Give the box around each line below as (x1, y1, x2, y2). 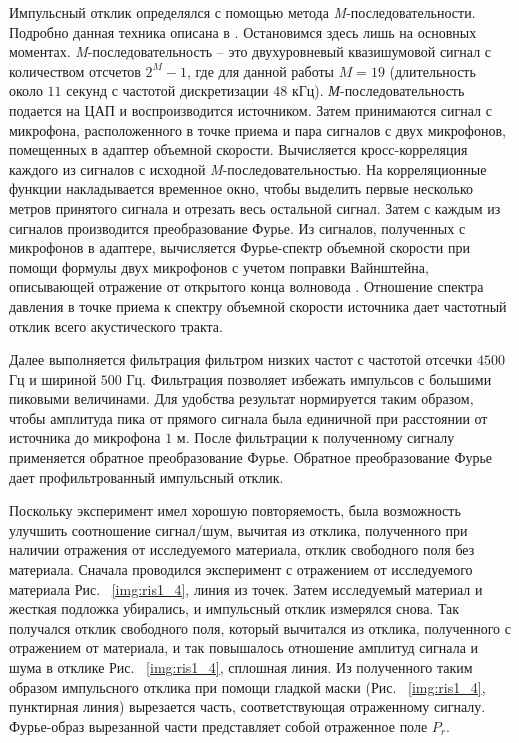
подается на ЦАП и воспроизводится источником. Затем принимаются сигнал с (9, 99, 492, 120)
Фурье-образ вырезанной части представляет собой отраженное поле (9, 715, 428, 736)
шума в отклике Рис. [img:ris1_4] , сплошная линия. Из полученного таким (9, 657, 473, 677)
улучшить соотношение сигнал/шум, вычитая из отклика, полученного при (9, 519, 468, 540)
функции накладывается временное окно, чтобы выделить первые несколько (9, 178, 474, 199)
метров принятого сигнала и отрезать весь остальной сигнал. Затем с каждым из (9, 197, 501, 218)
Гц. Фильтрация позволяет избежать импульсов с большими (126, 368, 492, 389)
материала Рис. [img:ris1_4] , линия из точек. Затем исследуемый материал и (9, 578, 483, 599)
